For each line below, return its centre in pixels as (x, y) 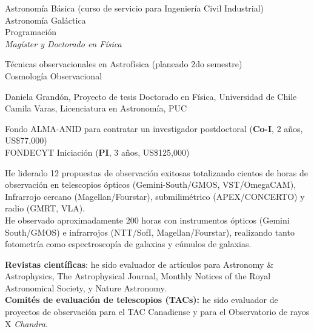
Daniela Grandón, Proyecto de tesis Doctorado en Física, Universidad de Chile (151, 96)
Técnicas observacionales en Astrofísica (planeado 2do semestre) (124, 64)
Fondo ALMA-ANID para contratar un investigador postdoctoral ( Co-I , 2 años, (154, 128)
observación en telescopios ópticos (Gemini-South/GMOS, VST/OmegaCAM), (151, 184)
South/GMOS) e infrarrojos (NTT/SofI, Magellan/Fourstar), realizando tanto (150, 232)
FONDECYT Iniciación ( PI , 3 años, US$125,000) (97, 152)
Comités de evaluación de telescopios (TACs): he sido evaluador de (142, 300)
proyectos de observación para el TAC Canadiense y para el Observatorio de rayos (157, 312)
